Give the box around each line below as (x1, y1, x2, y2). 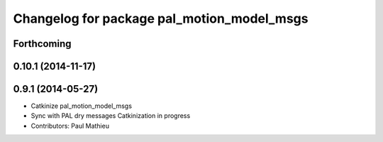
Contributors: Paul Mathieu (30, 121, 110, 130)
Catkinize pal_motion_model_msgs (30, 102, 133, 110)
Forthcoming (13, 38, 72, 50)
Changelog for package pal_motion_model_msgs (13, 11, 309, 26)
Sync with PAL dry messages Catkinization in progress (30, 111, 191, 120)
